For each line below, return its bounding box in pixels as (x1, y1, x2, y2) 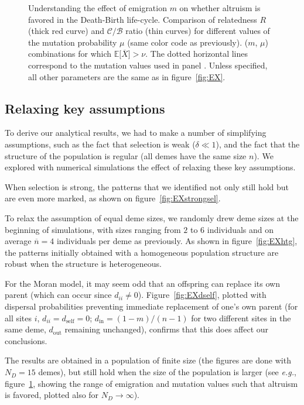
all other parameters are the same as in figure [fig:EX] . (28, 70, 226, 83)
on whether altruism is (179, 2, 261, 13)
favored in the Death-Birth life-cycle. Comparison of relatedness (28, 13, 257, 25)
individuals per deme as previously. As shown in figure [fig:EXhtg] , (56, 235, 298, 247)
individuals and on (207, 223, 274, 235)
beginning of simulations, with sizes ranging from (5, 223, 181, 235)
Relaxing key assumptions (5, 99, 165, 117)
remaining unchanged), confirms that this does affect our (64, 323, 269, 335)
